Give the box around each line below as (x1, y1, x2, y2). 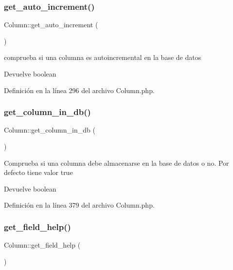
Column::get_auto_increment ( (4, 19, 98, 30)
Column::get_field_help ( (4, 240, 81, 250)
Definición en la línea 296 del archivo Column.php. (4, 85, 155, 95)
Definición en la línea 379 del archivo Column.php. (4, 200, 155, 210)
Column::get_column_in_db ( (4, 125, 95, 135)
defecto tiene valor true (4, 167, 73, 177)
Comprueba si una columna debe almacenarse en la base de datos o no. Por (4, 157, 229, 168)
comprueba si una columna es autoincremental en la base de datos (4, 52, 201, 62)
